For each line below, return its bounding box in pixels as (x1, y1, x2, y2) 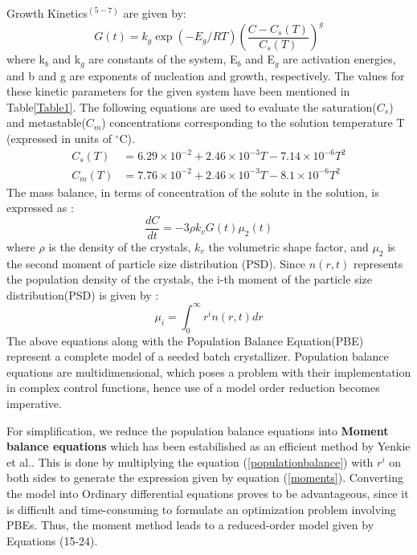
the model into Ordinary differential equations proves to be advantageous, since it (6, 485, 409, 502)
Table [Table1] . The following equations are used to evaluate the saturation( (6, 98, 377, 115)
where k (6, 51, 45, 67)
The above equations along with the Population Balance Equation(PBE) (6, 332, 364, 349)
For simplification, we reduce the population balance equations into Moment (6, 422, 389, 439)
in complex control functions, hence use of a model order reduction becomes (6, 379, 380, 396)
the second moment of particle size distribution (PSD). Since (6, 255, 306, 271)
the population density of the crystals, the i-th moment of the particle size (6, 271, 372, 288)
